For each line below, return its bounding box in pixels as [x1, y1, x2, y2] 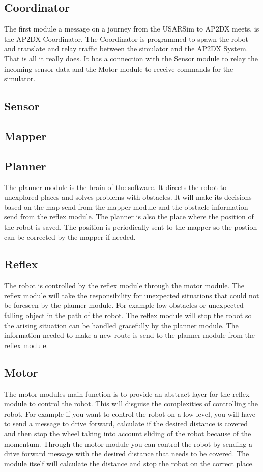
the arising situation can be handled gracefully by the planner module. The [4, 320, 239, 330]
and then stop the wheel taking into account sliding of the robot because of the [4, 428, 251, 439]
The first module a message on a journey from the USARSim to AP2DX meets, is [4, 23, 259, 34]
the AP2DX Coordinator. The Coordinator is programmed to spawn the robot [4, 33, 248, 44]
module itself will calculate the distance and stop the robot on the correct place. [4, 458, 254, 468]
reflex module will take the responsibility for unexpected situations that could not [4, 290, 259, 300]
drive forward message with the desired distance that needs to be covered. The [4, 448, 249, 459]
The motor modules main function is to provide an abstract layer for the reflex [4, 388, 250, 399]
